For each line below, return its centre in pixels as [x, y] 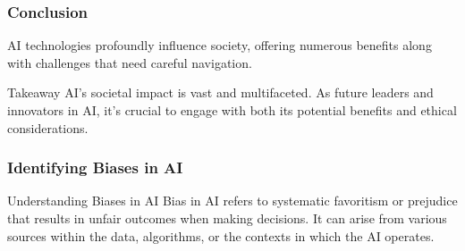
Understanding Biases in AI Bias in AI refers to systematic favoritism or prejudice [232, 201]
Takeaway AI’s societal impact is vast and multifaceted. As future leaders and [220, 92]
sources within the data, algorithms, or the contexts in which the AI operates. [221, 235]
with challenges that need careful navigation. [130, 62]
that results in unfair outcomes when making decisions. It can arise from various [227, 218]
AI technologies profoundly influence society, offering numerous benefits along [220, 45]
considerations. [48, 127]
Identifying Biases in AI [95, 167]
